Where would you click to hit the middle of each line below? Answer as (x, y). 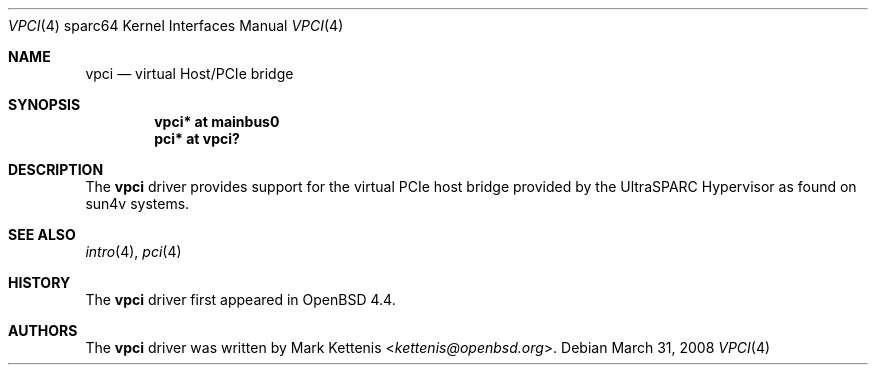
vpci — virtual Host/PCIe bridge (189, 73)
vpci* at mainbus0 (217, 121)
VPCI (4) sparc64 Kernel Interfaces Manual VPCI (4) (176, 25)
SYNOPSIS (44, 104)
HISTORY (39, 282)
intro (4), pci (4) (133, 251)
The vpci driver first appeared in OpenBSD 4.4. (240, 299)
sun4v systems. (137, 203)
